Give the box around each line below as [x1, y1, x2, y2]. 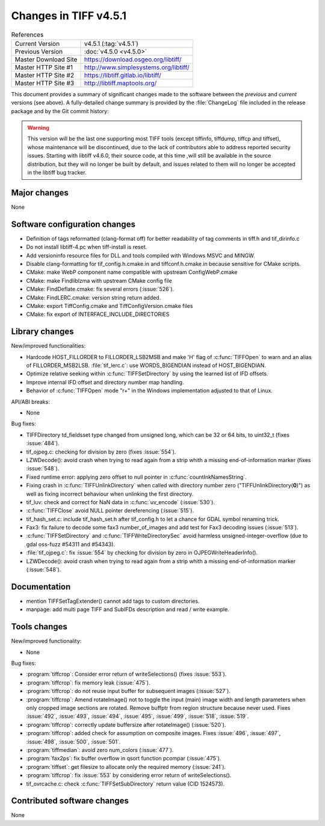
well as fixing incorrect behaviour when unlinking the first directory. [26, 490, 194, 498]
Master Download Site [14, 55, 78, 63]
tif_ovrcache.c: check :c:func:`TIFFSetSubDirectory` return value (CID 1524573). [26, 780, 225, 787]
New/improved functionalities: [11, 342, 86, 350]
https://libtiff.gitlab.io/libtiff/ [84, 71, 162, 79]
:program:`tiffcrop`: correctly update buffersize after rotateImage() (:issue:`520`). [26, 721, 226, 728]
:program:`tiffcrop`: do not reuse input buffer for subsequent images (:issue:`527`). [26, 688, 231, 695]
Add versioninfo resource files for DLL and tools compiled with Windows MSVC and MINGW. [26, 251, 255, 259]
